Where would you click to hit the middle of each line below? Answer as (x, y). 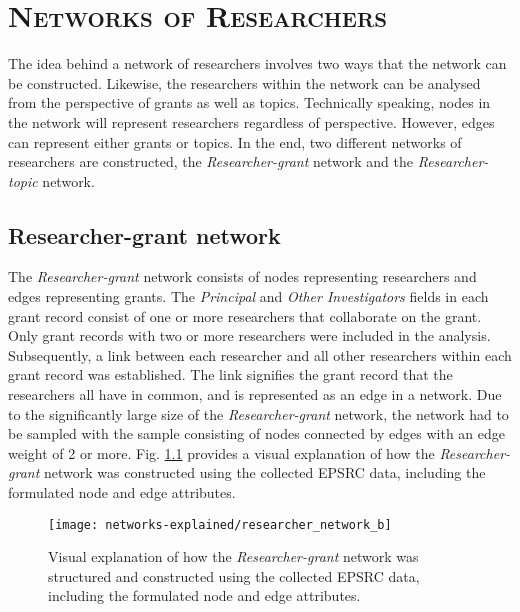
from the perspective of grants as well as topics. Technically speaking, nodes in (249, 102)
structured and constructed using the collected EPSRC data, (234, 575)
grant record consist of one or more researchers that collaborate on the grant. (245, 315)
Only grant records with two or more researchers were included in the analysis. (249, 335)
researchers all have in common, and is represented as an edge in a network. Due (255, 394)
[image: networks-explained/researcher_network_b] (220, 524)
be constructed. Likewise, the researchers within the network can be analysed (244, 82)
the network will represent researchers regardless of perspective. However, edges (251, 121)
